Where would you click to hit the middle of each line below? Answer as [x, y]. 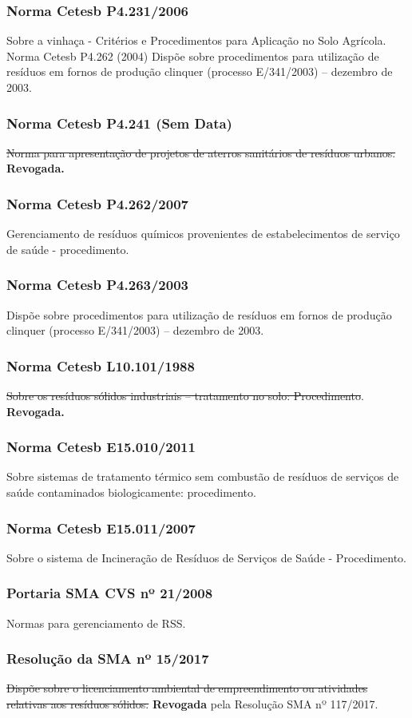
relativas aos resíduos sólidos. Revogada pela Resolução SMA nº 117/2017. [192, 704]
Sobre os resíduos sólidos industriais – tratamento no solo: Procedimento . [185, 396]
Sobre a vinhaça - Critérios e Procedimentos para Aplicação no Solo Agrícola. [196, 40]
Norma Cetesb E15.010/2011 [101, 447]
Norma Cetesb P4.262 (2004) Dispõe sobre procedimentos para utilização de [193, 56]
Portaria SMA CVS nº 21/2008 [110, 593]
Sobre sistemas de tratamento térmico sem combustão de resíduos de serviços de [203, 476]
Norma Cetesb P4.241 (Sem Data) [119, 123]
